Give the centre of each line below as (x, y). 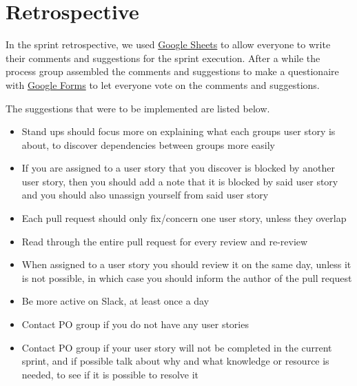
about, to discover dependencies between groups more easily (148, 144)
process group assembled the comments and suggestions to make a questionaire (172, 71)
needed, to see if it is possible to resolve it (110, 374)
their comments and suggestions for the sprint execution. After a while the (163, 58)
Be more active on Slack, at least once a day (115, 301)
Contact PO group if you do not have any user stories (135, 324)
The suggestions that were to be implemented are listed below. (138, 108)
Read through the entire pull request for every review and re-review (165, 241)
